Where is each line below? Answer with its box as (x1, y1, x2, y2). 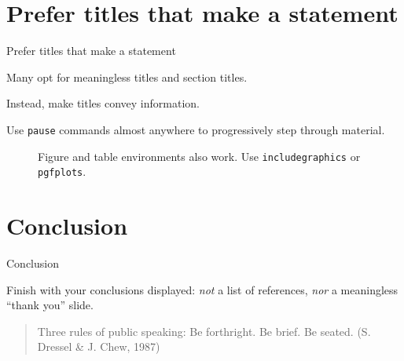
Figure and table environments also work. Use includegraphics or (38, 148, 361, 164)
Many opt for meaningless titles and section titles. (6, 68, 248, 85)
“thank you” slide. (6, 297, 94, 313)
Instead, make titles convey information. (6, 95, 200, 111)
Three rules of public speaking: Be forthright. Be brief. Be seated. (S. (37, 323, 371, 339)
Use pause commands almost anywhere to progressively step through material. (6, 121, 385, 137)
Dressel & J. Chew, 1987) (37, 338, 160, 355)
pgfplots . (38, 163, 86, 180)
